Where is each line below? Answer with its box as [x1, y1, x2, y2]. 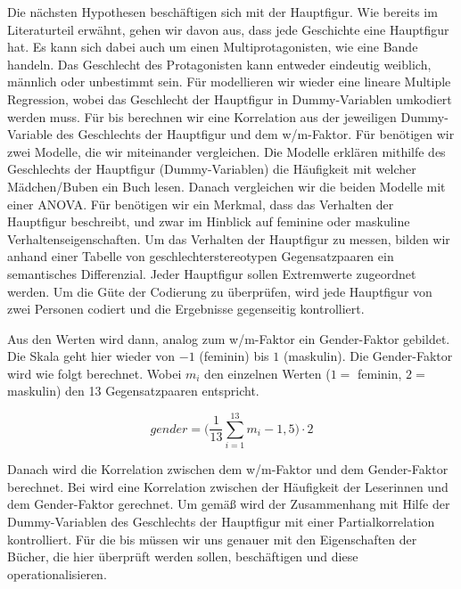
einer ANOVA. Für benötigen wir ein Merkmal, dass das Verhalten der [7, 194, 394, 213]
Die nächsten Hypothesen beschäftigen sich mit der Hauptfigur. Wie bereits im [7, 3, 438, 20]
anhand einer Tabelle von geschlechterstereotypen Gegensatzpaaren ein [7, 247, 394, 266]
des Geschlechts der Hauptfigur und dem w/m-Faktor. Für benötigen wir [56, 125, 455, 143]
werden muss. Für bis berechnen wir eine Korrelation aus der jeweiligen [7, 107, 397, 126]
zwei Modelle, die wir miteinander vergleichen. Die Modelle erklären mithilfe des [7, 142, 446, 160]
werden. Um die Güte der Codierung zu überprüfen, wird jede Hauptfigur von [7, 282, 432, 300]
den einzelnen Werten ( [204, 364, 331, 382]
